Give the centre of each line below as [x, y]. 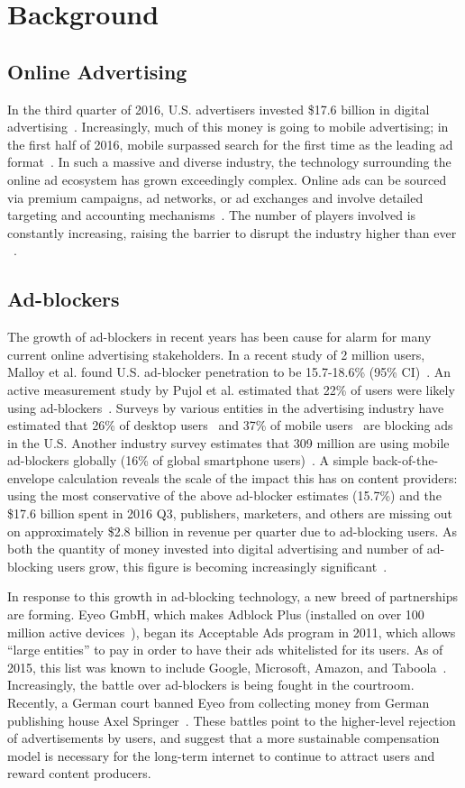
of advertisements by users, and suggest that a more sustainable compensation [223, 738]
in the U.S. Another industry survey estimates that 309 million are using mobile [228, 442]
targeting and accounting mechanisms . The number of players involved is [212, 215]
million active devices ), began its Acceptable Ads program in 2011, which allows [232, 632]
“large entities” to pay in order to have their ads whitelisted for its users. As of [225, 650]
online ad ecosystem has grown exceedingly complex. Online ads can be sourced [227, 179]
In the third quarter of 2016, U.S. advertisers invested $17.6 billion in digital [219, 109]
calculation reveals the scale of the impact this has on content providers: [258, 477]
